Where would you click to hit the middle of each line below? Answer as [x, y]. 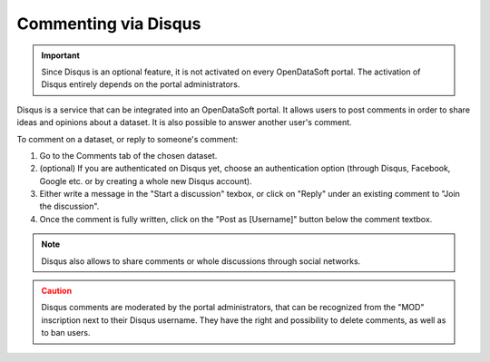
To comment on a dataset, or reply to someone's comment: [127, 139]
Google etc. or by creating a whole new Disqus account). [146, 181]
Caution [57, 291]
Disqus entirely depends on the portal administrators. [141, 84]
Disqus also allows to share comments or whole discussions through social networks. [201, 261]
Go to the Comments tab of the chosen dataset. [128, 155]
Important [61, 55]
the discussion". [69, 206]
